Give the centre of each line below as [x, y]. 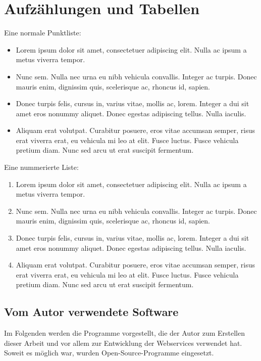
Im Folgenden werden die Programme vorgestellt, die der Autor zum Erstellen [124, 333]
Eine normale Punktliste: [43, 33]
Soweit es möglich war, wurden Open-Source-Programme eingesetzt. [109, 353]
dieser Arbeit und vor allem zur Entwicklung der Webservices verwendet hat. [123, 343]
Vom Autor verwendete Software [91, 312]
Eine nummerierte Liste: [41, 167]
